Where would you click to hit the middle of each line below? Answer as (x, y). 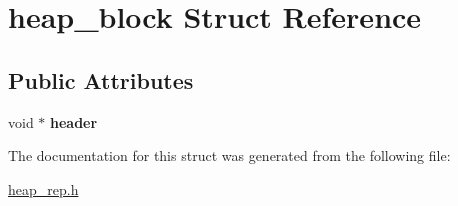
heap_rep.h (43, 188)
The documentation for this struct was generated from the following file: (229, 155)
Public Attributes (101, 79)
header (74, 121)
